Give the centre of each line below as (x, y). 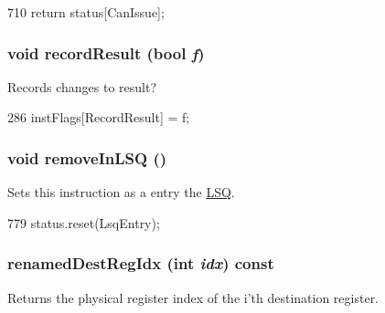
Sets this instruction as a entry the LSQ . (121, 192)
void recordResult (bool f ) (106, 52)
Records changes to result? (82, 86)
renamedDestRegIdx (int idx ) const (141, 263)
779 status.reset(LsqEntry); (84, 222)
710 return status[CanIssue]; (86, 12)
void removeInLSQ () (87, 157)
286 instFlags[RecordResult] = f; (99, 117)
